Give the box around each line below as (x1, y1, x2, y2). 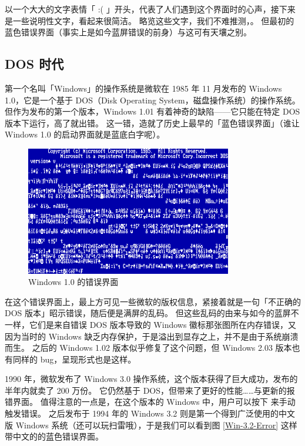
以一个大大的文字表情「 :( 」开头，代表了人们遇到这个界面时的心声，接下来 (5, 3, 296, 15)
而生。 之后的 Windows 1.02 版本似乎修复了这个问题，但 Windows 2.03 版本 (5, 341, 292, 354)
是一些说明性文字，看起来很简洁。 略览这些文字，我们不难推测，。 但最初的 (5, 14, 294, 26)
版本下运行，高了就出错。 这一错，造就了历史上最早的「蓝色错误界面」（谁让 (5, 116, 300, 129)
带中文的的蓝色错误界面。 (5, 430, 103, 442)
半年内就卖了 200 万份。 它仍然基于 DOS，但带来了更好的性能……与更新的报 (5, 384, 295, 396)
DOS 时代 (5, 55, 64, 73)
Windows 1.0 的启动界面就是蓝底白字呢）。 (5, 128, 165, 140)
